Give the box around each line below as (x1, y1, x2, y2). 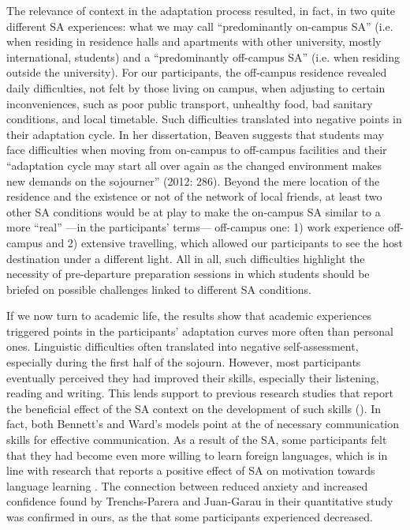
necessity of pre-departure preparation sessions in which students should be (6, 265, 370, 282)
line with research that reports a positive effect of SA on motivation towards (6, 462, 375, 479)
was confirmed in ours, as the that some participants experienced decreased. (6, 509, 373, 524)
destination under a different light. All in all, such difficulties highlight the (6, 250, 365, 266)
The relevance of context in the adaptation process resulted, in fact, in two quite (6, 2, 396, 18)
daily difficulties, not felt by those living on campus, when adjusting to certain (6, 79, 386, 96)
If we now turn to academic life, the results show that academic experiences (6, 307, 372, 324)
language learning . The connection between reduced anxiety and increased (6, 477, 368, 494)
